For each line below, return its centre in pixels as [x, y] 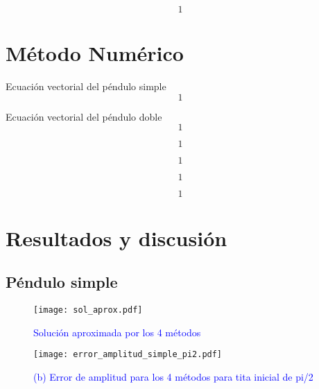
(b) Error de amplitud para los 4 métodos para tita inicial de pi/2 [173, 376]
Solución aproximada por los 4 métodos [117, 332]
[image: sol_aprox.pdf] [88, 310]
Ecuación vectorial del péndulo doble [84, 116]
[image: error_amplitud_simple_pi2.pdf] [128, 355]
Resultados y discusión [117, 237]
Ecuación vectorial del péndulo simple [86, 86]
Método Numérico [95, 53]
